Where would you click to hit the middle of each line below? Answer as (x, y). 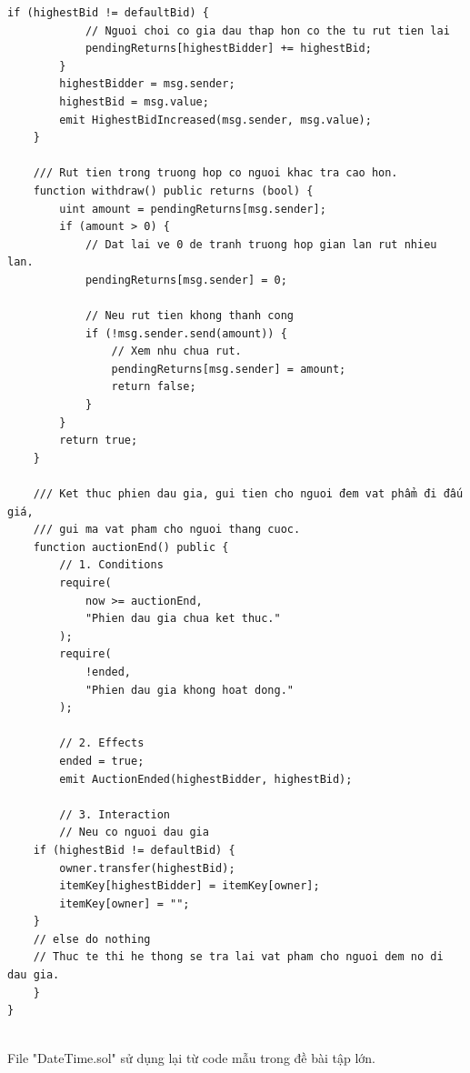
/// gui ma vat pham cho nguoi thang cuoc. (167, 530)
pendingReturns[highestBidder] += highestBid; (228, 49)
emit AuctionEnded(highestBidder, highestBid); (206, 779)
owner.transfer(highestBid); (147, 868)
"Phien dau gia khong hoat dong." (189, 690)
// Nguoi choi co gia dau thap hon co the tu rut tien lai (267, 30)
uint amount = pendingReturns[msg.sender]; (193, 209)
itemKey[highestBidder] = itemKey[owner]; (190, 886)
